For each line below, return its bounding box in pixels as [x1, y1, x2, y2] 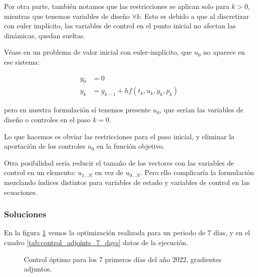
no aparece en [203, 47, 245, 57]
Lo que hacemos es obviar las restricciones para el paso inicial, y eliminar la [4, 131, 235, 141]
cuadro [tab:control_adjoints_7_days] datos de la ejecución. [4, 237, 188, 247]
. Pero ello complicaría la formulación [140, 167, 254, 178]
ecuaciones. [4, 186, 38, 197]
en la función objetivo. [96, 141, 165, 151]
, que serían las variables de [160, 104, 244, 115]
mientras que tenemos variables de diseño [4, 10, 130, 21]
